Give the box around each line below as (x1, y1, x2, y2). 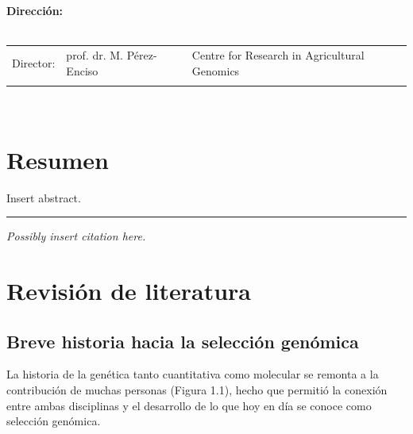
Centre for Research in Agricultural (191, 46, 365, 63)
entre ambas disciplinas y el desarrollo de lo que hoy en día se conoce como (6, 397, 372, 413)
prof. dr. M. (66, 46, 124, 63)
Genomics (191, 62, 240, 79)
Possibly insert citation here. (6, 228, 146, 244)
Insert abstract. (6, 189, 81, 205)
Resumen (6, 143, 109, 175)
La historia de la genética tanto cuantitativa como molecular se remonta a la (6, 366, 379, 382)
